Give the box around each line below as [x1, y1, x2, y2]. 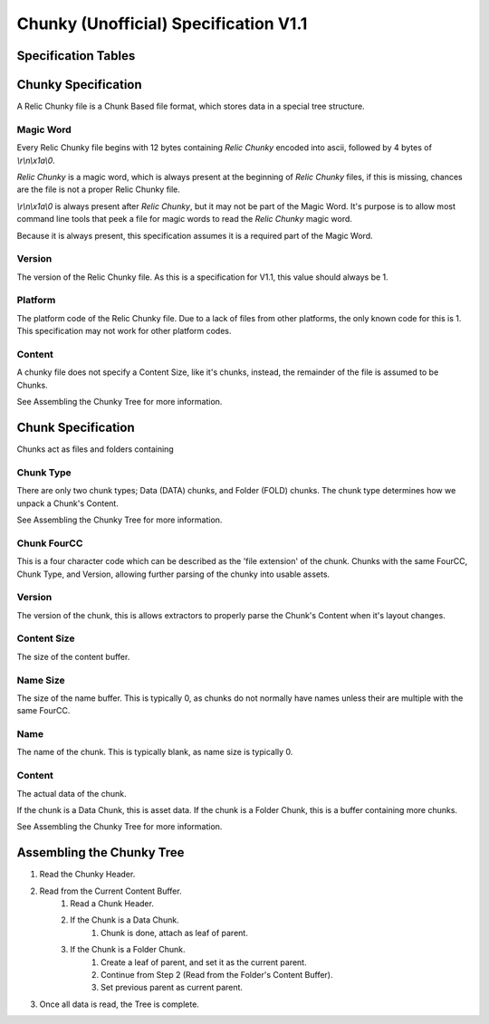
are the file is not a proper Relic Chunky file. [16, 184, 181, 195]
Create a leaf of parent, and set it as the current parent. [101, 956, 307, 968]
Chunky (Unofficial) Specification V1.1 [16, 14, 308, 33]
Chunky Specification [16, 77, 142, 92]
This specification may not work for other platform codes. [16, 326, 232, 337]
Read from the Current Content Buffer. [39, 885, 182, 896]
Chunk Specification [16, 419, 135, 435]
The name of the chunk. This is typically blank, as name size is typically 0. [16, 747, 293, 758]
